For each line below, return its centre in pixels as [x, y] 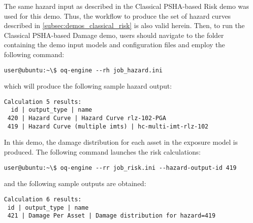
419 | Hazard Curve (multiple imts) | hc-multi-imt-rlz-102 [108, 126]
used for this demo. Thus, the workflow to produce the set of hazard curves [117, 16]
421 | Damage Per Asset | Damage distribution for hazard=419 [111, 216]
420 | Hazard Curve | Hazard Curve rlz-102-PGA [87, 118]
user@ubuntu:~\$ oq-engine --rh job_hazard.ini [83, 70]
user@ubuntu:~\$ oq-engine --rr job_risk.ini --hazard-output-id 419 [120, 168]
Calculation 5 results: [43, 102]
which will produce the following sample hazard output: [88, 86]
